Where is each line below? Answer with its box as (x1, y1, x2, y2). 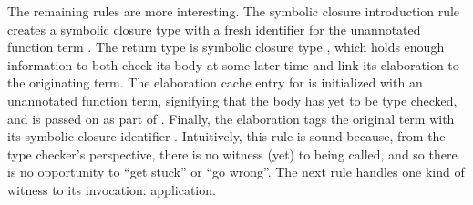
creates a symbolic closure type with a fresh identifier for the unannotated (7, 19, 421, 38)
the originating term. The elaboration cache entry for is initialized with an (7, 73, 423, 92)
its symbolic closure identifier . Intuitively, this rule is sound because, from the (7, 127, 446, 146)
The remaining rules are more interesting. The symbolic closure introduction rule (7, 2, 460, 20)
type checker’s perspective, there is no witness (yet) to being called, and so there (7, 144, 458, 163)
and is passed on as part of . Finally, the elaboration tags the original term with (7, 108, 455, 128)
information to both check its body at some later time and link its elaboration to (7, 55, 459, 74)
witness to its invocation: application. (7, 179, 216, 199)
